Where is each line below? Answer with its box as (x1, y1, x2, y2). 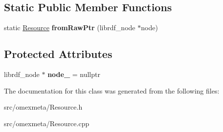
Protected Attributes (4, 46, 112, 61)
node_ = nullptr (47, 69, 100, 79)
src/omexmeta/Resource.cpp (4, 118, 89, 128)
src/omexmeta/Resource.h (4, 102, 83, 112)
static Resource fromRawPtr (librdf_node (4, 22, 135, 33)
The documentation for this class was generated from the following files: (4, 85, 220, 95)
